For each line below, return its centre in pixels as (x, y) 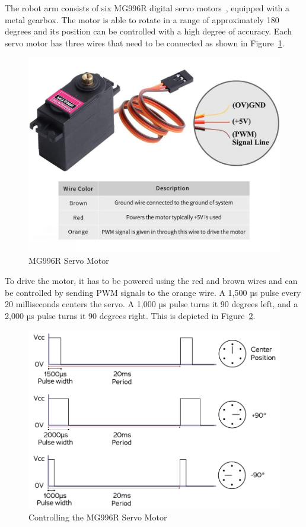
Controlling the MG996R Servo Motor (98, 517)
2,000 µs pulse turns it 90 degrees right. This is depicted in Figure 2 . (130, 315)
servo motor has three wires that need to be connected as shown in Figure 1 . (145, 42)
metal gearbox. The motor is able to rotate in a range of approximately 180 (142, 19)
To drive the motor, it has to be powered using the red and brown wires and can (151, 280)
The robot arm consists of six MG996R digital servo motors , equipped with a (147, 8)
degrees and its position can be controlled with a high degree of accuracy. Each (148, 31)
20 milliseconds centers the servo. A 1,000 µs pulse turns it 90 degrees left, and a (152, 304)
